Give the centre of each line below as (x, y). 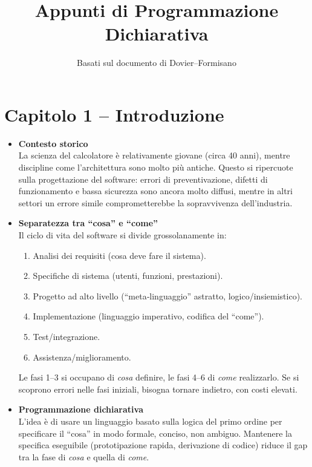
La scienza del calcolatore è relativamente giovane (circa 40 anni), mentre (154, 155)
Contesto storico (53, 143)
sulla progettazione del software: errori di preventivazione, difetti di (143, 179)
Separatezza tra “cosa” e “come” (88, 223)
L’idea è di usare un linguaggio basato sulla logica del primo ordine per (150, 421)
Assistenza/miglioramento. (82, 357)
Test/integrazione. (67, 336)
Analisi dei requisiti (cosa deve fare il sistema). (119, 255)
